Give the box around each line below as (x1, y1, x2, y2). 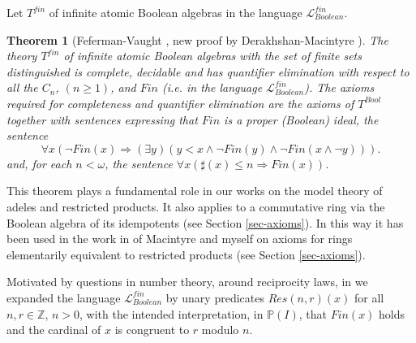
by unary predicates (165, 289, 264, 306)
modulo (201, 321, 239, 338)
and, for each (6, 154, 72, 171)
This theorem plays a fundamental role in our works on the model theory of (6, 182, 383, 199)
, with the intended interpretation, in (79, 305, 264, 322)
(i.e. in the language (161, 79, 263, 96)
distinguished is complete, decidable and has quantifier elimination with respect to (6, 63, 410, 80)
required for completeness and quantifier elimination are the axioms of (6, 94, 354, 111)
